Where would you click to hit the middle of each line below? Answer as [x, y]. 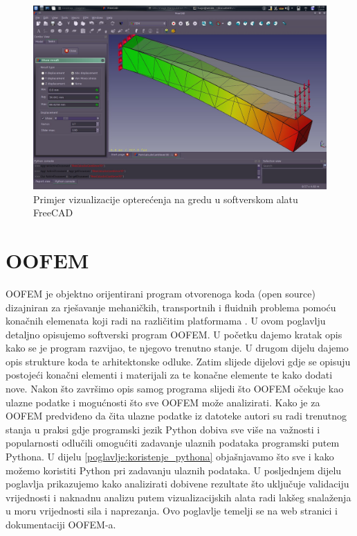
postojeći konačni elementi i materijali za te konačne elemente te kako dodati [169, 375]
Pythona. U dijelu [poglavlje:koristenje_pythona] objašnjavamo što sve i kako [170, 457]
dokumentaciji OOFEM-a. [61, 524]
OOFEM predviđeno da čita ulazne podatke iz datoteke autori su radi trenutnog [176, 416]
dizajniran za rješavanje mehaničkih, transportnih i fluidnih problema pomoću [171, 307]
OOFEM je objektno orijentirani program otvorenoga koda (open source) [161, 293]
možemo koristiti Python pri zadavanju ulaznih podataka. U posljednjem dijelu [174, 470]
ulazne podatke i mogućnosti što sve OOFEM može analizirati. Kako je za [163, 402]
